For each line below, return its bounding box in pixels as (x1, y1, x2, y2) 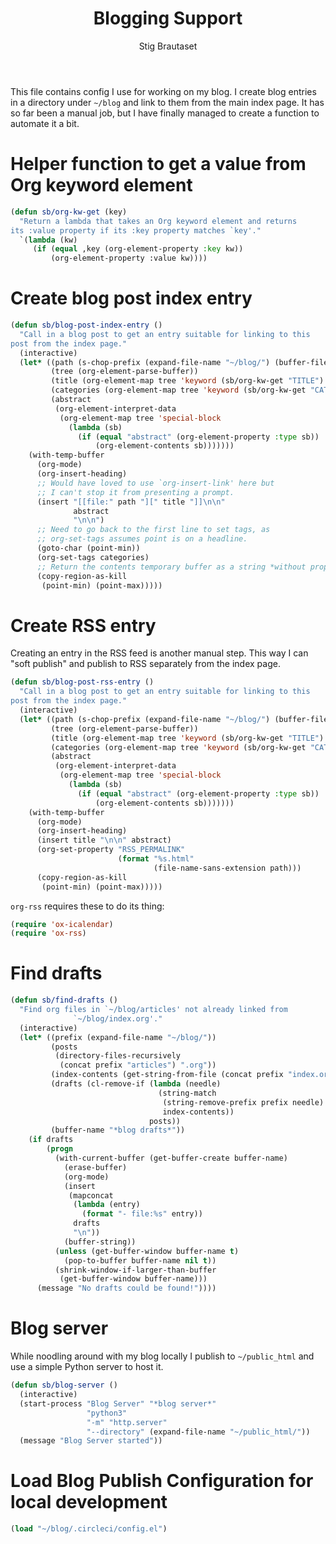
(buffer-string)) (63, 1237, 137, 1247)
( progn (46, 1144, 74, 1154)
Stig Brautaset (138, 40, 198, 52)
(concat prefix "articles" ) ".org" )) (59, 1060, 217, 1071)
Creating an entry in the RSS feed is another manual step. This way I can (10, 647, 309, 659)
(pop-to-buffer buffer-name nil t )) (63, 1255, 217, 1266)
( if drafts (28, 1135, 74, 1145)
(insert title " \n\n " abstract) (36, 835, 172, 846)
